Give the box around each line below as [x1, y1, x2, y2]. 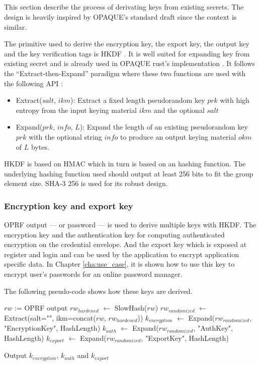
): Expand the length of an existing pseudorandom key [79, 121, 248, 132]
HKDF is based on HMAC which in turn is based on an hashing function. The [4, 158, 246, 169]
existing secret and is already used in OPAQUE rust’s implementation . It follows [4, 58, 255, 69]
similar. [4, 21, 27, 32]
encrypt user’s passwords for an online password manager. [4, 269, 183, 279]
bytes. [31, 141, 49, 152]
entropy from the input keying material [16, 104, 137, 115]
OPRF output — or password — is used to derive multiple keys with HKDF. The [4, 219, 256, 230]
